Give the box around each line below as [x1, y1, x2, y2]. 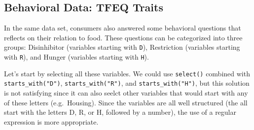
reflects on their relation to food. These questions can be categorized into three [4, 32, 243, 42]
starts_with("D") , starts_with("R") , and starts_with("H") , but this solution [4, 78, 250, 88]
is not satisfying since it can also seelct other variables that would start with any [4, 88, 248, 98]
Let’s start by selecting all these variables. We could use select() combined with [4, 68, 250, 78]
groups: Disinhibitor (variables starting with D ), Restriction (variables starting [4, 42, 240, 52]
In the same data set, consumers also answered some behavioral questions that [4, 23, 241, 33]
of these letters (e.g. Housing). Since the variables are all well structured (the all [4, 97, 248, 107]
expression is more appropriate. [4, 116, 99, 127]
